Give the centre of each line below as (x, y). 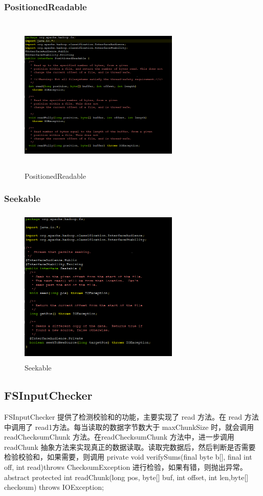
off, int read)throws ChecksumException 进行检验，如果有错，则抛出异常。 (126, 467)
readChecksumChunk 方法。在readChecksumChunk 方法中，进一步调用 (119, 437)
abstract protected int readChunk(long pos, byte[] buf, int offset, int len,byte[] (126, 477)
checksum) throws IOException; (54, 487)
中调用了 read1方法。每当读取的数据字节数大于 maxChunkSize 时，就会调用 (129, 427)
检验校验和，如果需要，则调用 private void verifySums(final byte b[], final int (128, 457)
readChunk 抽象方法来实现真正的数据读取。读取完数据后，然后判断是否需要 (130, 447)
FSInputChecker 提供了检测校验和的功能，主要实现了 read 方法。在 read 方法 (131, 417)
